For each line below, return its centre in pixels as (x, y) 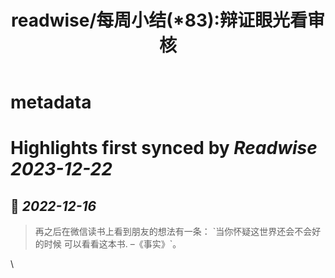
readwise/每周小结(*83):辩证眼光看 (159, 20)
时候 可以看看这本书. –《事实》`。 (112, 244)
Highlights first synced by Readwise (164, 148)
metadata (51, 102)
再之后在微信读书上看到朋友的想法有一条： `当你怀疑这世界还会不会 (173, 232)
